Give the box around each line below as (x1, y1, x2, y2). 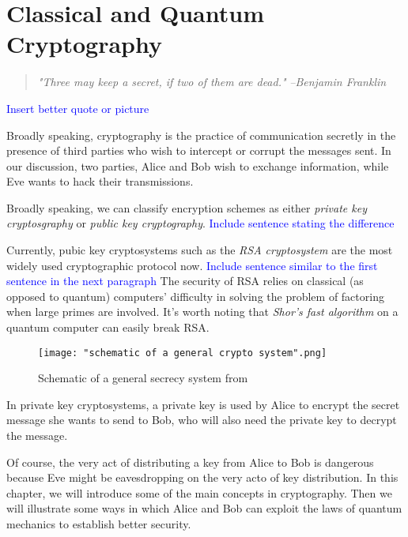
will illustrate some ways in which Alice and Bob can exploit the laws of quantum (6, 500, 402, 516)
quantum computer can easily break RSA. (6, 319, 210, 336)
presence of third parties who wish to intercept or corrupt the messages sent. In (6, 142, 391, 159)
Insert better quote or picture (6, 100, 149, 116)
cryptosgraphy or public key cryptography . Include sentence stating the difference (6, 215, 395, 231)
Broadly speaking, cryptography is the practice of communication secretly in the (6, 126, 396, 143)
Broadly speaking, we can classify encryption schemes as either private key (6, 199, 367, 216)
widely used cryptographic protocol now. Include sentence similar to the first (6, 257, 378, 273)
